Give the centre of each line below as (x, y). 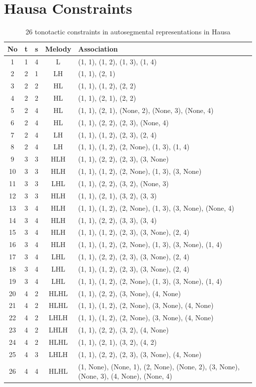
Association (98, 48)
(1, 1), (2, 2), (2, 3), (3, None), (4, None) (140, 354)
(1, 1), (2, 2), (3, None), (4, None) (129, 293)
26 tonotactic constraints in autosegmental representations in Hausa (128, 32)
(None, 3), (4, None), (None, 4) (125, 376)
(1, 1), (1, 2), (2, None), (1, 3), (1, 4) (134, 147)
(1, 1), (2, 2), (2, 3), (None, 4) (123, 122)
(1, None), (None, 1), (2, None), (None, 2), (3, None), (159, 366)
